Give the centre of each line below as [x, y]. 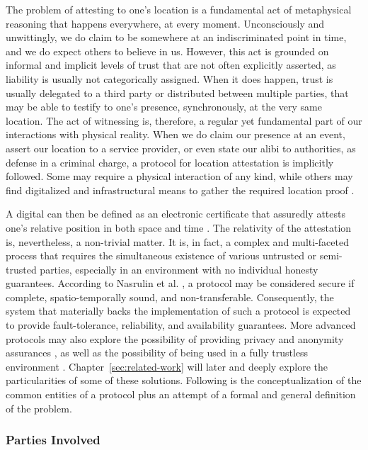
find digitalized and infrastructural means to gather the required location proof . [180, 190]
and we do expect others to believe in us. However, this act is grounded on [167, 51]
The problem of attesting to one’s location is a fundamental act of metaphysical [179, 9]
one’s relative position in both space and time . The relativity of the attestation [179, 227]
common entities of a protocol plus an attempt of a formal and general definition [181, 394]
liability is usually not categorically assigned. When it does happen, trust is [169, 78]
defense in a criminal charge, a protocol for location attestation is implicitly [170, 162]
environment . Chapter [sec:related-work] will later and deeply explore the [167, 366]
